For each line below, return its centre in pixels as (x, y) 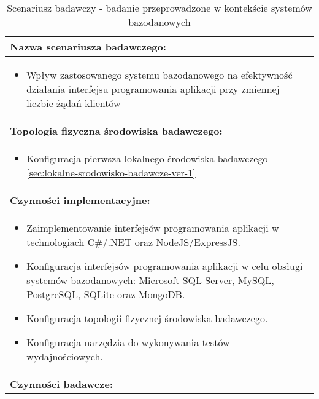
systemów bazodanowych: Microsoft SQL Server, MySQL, (150, 280)
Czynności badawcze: (62, 384)
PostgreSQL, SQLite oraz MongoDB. (106, 294)
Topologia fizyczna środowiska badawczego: (116, 131)
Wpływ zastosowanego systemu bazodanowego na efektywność (159, 75)
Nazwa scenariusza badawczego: (88, 46)
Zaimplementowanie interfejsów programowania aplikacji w (153, 228)
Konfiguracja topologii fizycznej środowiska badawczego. (147, 318)
